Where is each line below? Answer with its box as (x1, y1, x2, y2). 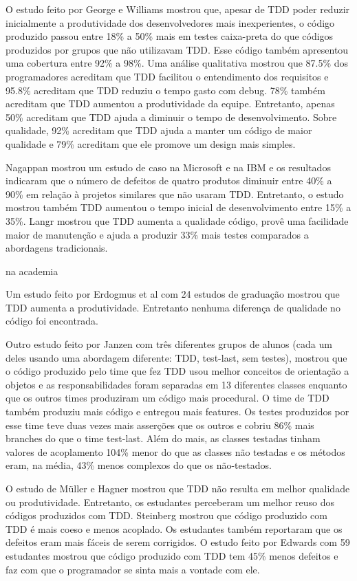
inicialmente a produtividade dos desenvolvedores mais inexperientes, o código (6, 15, 335, 30)
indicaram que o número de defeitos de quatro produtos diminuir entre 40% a (6, 173, 332, 188)
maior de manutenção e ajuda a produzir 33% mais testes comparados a (6, 227, 309, 241)
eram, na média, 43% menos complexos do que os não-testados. (6, 458, 272, 472)
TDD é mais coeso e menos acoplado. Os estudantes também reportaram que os (6, 521, 343, 536)
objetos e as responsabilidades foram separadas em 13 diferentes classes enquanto (6, 377, 347, 391)
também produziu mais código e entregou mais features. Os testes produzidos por (6, 404, 349, 419)
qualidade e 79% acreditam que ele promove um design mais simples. (6, 136, 296, 151)
